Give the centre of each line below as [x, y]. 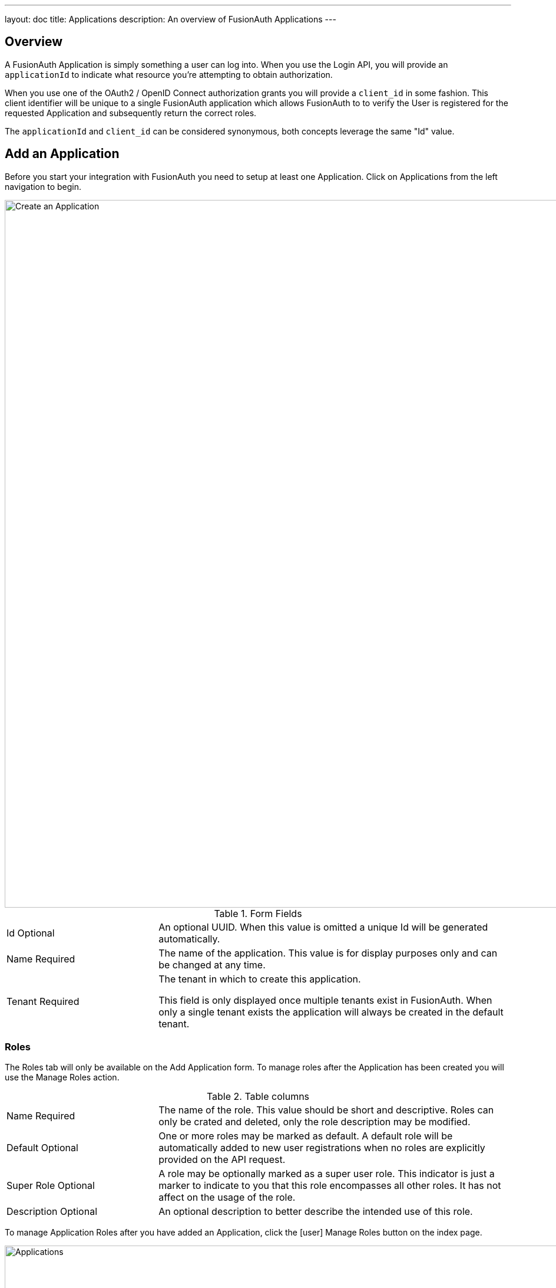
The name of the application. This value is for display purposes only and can [328, 953]
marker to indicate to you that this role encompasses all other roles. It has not [330, 1186]
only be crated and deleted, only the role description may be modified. [315, 1122]
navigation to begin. [43, 186]
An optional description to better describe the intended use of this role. [316, 1212]
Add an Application [62, 154]
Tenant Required [43, 1001]
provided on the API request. [222, 1160]
